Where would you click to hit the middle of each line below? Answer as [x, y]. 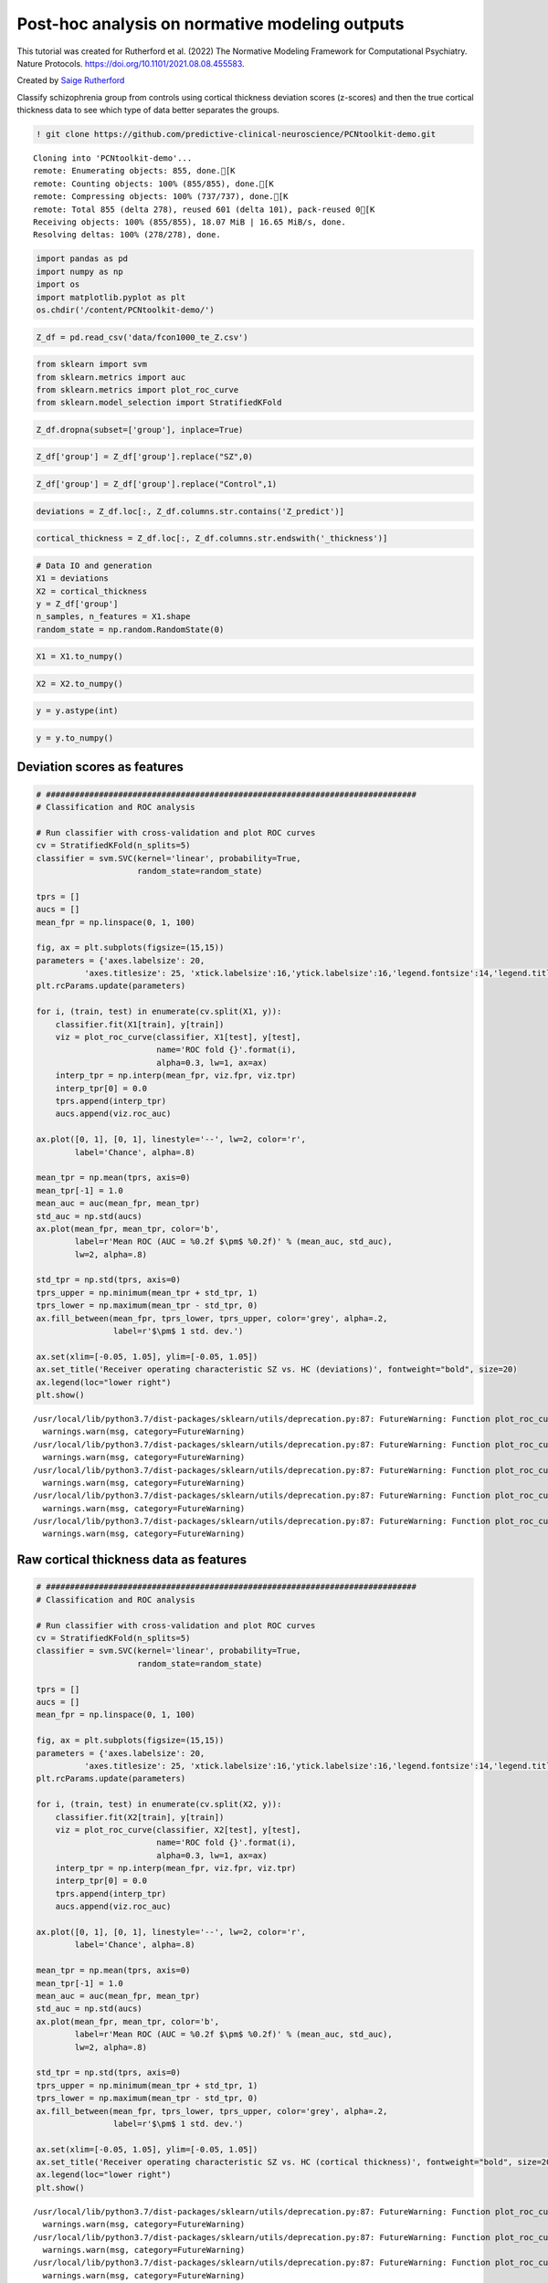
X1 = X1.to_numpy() [79, 657]
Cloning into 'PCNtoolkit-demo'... [113, 158]
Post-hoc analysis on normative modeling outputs [211, 24]
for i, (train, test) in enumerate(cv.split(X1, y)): [159, 1012]
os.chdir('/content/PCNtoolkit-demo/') [125, 310]
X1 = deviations [73, 579]
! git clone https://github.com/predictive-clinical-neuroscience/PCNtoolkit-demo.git [236, 134]
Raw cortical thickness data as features [132, 1560]
